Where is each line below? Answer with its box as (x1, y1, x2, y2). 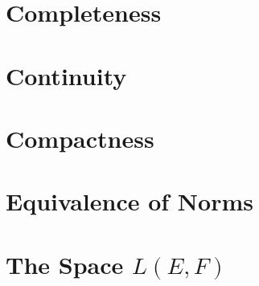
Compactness (6, 121, 154, 154)
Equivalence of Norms (6, 185, 253, 218)
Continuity (6, 59, 127, 92)
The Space (6, 247, 124, 280)
